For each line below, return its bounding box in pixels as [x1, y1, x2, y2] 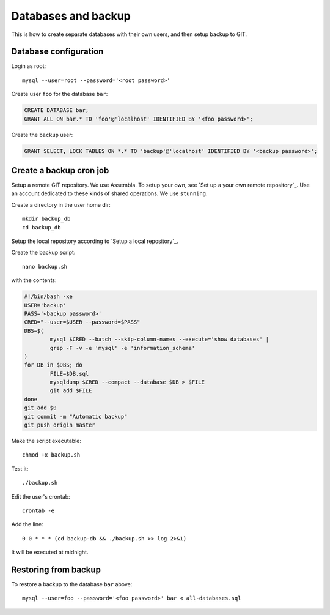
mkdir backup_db [22, 215, 71, 223]
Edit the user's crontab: [11, 493, 70, 500]
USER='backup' [24, 302, 67, 308]
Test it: [11, 465, 29, 472]
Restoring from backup [11, 564, 101, 575]
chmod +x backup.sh [22, 452, 81, 458]
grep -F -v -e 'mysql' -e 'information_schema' [50, 345, 196, 351]
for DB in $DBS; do [24, 362, 82, 368]
